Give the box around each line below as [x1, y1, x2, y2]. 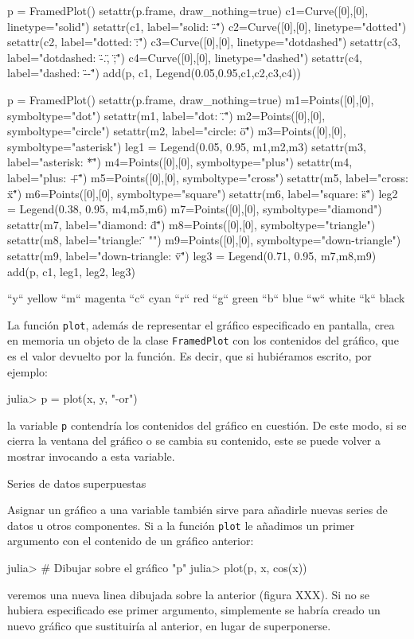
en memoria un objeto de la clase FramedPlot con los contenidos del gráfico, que [7, 332, 399, 349]
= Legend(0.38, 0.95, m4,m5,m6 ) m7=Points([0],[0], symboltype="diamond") [7, 201, 382, 217]
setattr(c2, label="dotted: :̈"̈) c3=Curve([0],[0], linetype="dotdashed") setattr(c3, [7, 33, 401, 50]
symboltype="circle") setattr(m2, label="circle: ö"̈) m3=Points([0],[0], [7, 123, 346, 139]
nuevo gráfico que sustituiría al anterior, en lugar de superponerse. [7, 617, 331, 633]
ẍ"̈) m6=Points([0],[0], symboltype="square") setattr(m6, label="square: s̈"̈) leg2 [7, 185, 398, 201]
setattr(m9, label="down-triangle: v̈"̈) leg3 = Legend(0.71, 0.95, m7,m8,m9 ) [7, 247, 377, 263]
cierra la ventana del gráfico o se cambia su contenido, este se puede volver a [7, 432, 381, 449]
